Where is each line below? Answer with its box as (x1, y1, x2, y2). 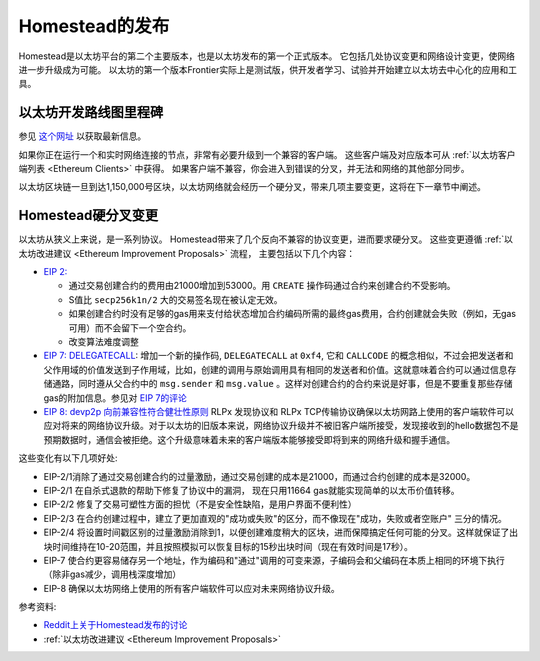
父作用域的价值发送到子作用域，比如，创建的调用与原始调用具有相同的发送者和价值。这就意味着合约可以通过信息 (43, 363, 508, 375)
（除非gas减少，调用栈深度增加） (43, 568, 182, 580)
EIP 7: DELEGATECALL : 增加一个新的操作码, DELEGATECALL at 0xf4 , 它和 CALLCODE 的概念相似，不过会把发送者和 (43, 350, 514, 362)
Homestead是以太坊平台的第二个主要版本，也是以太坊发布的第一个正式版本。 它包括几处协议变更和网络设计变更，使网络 (18, 50, 515, 62)
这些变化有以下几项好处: (18, 452, 119, 464)
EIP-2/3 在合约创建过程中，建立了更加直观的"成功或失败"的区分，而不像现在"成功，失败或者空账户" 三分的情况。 (43, 512, 507, 524)
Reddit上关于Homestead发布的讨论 (43, 619, 188, 631)
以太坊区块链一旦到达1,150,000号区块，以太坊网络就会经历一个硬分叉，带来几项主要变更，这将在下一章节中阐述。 (18, 181, 487, 193)
